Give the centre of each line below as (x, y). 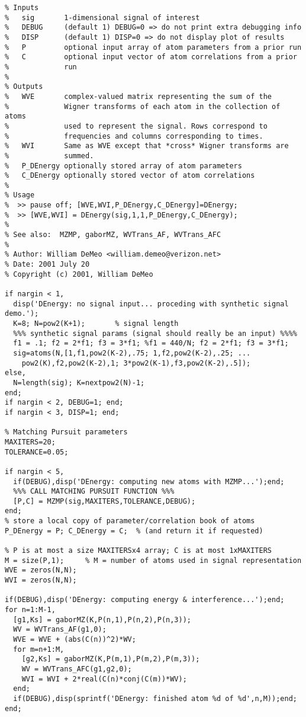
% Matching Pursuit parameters (66, 432)
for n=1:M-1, (30, 610)
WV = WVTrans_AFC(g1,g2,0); (77, 669)
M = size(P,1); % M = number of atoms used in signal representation (153, 560)
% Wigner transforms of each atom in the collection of (143, 106)
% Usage (20, 195)
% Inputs (22, 8)
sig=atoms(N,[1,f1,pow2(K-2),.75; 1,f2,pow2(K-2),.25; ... (132, 353)
